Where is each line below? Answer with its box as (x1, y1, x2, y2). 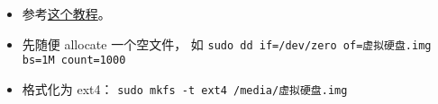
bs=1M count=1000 (22, 54, 126, 67)
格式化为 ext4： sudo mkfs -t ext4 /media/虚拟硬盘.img (22, 79, 348, 98)
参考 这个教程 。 (22, 4, 111, 22)
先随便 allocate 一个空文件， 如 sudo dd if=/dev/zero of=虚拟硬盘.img (22, 34, 432, 53)
